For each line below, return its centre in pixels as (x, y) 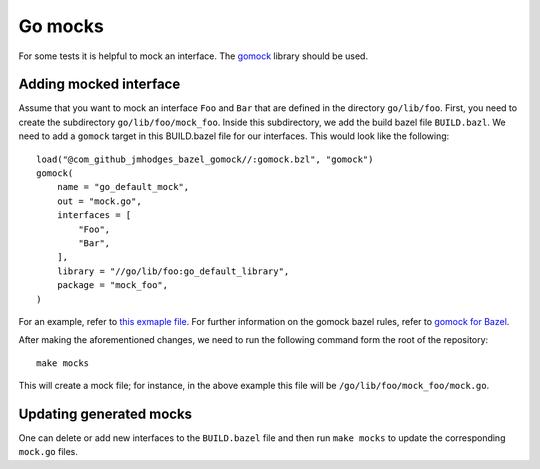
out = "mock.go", (99, 201)
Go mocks (61, 26)
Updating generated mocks (105, 413)
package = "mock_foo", (112, 285)
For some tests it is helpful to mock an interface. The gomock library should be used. (193, 56)
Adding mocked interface (99, 84)
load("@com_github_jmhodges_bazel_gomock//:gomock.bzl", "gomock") (205, 159)
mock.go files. (48, 452)
